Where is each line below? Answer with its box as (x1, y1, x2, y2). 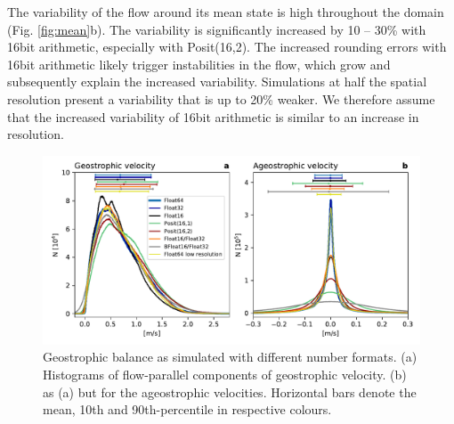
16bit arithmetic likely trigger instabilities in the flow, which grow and (7, 54, 391, 73)
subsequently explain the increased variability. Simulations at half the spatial (7, 72, 427, 91)
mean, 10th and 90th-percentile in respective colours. (43, 400, 332, 419)
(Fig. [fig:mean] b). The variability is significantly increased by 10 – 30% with (7, 20, 426, 38)
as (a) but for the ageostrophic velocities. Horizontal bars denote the (43, 382, 417, 401)
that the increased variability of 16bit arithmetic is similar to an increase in (7, 107, 419, 126)
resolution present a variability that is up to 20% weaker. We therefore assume (7, 89, 435, 108)
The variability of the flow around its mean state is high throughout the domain (7, 3, 444, 20)
